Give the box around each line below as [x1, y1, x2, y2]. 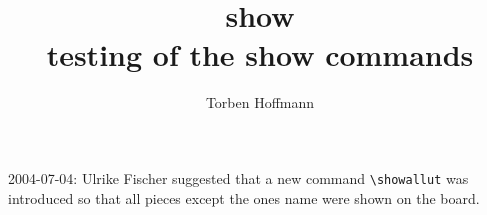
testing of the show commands [46, 34, 474, 75]
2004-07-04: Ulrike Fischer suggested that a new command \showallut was [8, 167, 469, 188]
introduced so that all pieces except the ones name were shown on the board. [8, 187, 480, 208]
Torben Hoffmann [205, 92, 315, 113]
